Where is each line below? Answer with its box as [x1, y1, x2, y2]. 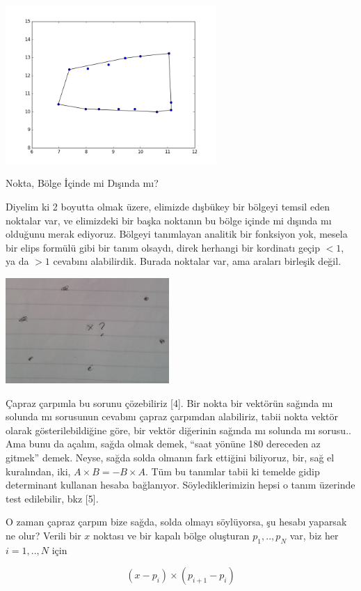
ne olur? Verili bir [6, 528, 81, 543]
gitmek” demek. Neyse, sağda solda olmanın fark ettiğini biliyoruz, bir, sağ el [6, 450, 335, 465]
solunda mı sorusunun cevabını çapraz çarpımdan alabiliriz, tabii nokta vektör [6, 409, 339, 424]
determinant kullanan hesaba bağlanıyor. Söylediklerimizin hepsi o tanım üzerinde [6, 477, 355, 492]
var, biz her [289, 528, 339, 543]
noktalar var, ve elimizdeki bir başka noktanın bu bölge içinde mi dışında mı [6, 213, 332, 227]
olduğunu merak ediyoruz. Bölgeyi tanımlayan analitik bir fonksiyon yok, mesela [6, 227, 348, 241]
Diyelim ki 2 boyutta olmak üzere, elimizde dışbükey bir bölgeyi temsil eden [6, 199, 330, 213]
